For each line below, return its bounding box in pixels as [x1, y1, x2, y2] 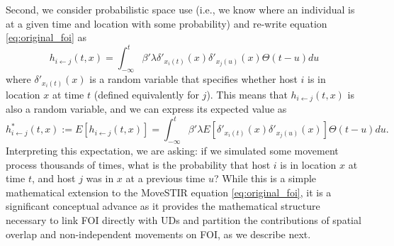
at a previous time [125, 171, 206, 186]
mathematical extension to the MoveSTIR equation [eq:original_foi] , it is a [6, 184, 332, 199]
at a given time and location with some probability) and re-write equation [6, 16, 327, 30]
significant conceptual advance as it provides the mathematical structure [6, 199, 320, 213]
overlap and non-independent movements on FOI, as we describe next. [6, 226, 311, 241]
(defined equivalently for [94, 86, 199, 101]
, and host [31, 171, 76, 186]
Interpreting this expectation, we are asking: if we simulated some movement [6, 142, 339, 157]
